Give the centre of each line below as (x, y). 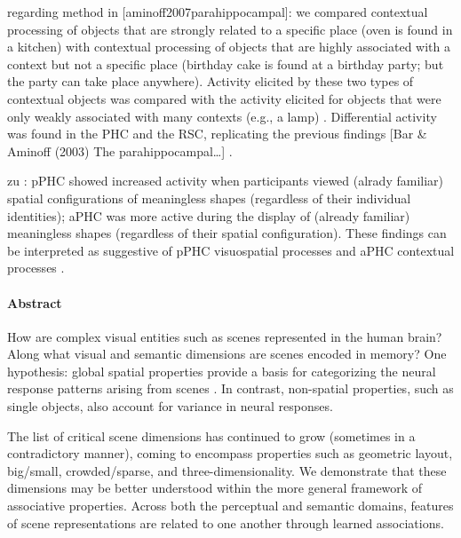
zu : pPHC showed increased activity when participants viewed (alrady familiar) (225, 181)
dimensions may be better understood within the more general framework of (215, 488)
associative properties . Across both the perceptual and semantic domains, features (230, 506)
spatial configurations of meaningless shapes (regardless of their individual (209, 198)
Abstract (35, 302)
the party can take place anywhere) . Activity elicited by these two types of (211, 81)
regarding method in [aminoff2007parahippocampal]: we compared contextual (218, 12)
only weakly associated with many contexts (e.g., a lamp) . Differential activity (222, 116)
